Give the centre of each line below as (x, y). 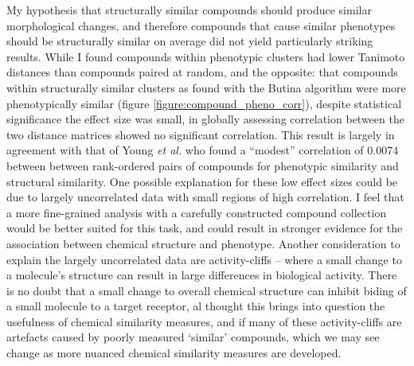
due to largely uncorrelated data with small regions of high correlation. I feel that (205, 197)
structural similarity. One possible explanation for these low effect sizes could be (202, 181)
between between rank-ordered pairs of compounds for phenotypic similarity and (203, 165)
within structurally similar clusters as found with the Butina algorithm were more (206, 87)
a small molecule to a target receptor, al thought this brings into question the (196, 306)
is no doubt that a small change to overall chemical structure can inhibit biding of (207, 290)
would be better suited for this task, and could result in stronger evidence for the (205, 228)
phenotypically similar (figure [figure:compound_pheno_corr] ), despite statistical (204, 103)
